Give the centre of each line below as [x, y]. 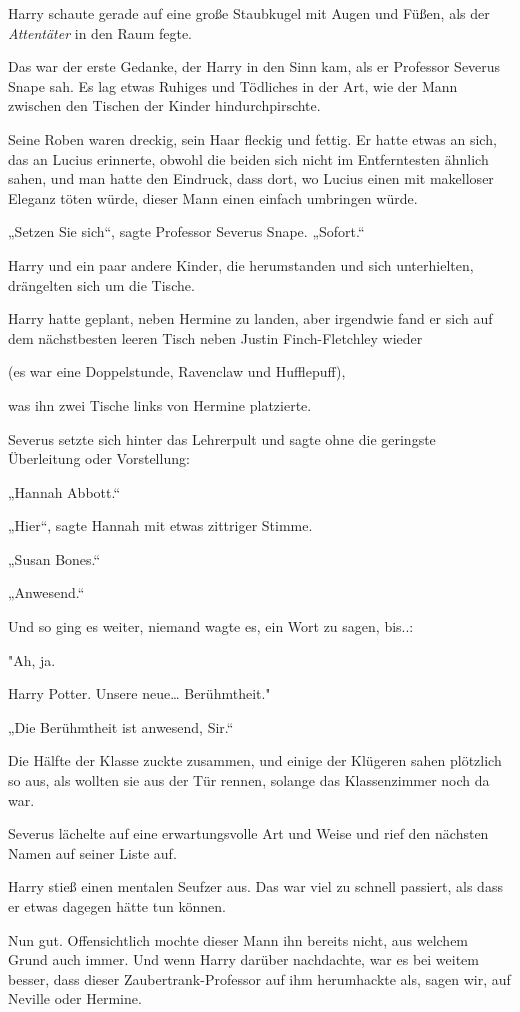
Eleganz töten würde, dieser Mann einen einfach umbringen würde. [213, 197]
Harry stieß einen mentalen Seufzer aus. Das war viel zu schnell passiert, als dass [255, 886]
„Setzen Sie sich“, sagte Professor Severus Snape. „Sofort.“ [186, 231]
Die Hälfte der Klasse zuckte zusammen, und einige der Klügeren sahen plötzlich [255, 760]
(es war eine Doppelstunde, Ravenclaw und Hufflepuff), [177, 371]
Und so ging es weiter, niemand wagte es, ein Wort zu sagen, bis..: [211, 626]
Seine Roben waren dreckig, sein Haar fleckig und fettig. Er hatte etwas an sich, [252, 138]
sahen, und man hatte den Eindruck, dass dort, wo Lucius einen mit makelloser [251, 178]
